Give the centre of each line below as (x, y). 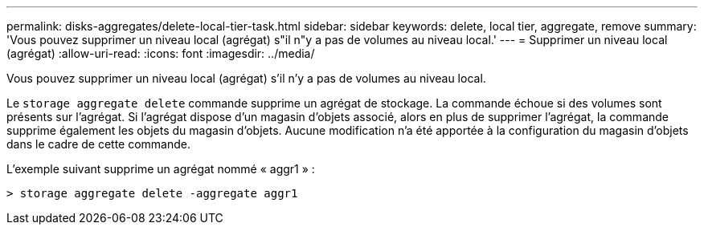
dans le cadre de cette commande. (99, 144)
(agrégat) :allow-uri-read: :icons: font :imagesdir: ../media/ (161, 53)
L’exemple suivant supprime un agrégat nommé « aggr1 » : (161, 169)
